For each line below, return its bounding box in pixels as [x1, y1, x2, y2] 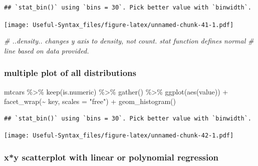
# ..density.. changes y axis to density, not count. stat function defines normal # [4, 35, 254, 46]
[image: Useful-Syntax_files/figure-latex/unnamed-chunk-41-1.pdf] [4, 21, 234, 28]
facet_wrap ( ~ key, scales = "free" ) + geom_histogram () [4, 96, 176, 106]
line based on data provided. [4, 45, 89, 55]
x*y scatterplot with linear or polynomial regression [4, 151, 219, 163]
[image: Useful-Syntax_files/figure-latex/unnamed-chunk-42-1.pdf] [4, 132, 234, 139]
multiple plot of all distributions [4, 66, 136, 79]
